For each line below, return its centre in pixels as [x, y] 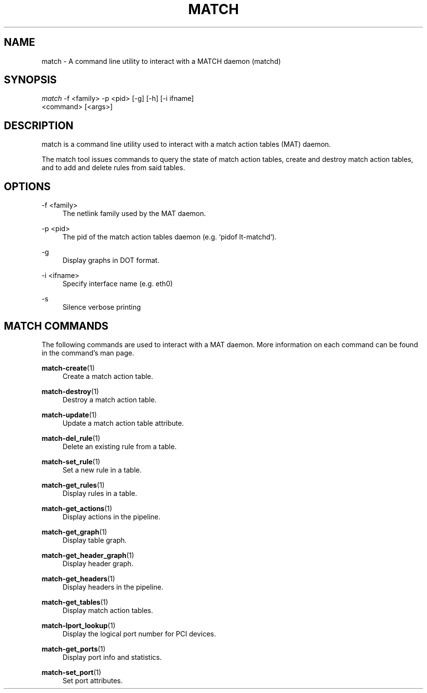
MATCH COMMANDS [56, 326]
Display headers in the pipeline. [113, 587]
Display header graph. [98, 563]
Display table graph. [95, 540]
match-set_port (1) [71, 672]
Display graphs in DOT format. [111, 260]
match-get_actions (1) [77, 508]
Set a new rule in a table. [102, 470]
